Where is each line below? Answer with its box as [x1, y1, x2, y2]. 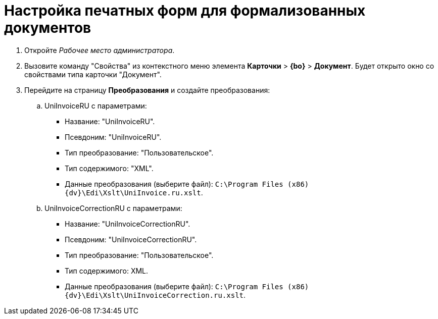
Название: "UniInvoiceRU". [65, 117, 155, 126]
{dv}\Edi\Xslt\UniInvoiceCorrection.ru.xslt [65, 291, 244, 299]
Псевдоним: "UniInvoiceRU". [65, 132, 162, 141]
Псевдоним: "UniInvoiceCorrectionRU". [65, 235, 197, 244]
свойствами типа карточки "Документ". [24, 70, 162, 79]
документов [4, 19, 91, 36]
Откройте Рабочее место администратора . [24, 45, 175, 55]
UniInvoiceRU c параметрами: [44, 101, 147, 110]
